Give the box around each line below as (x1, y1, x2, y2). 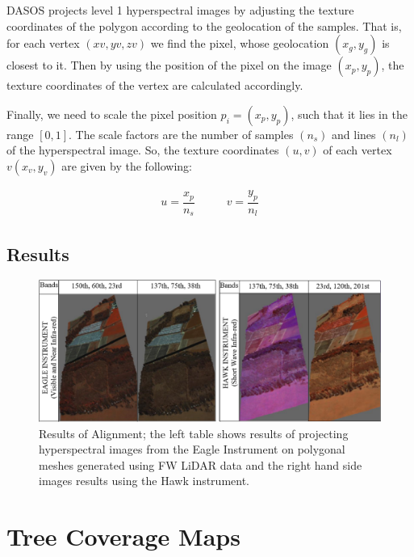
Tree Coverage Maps (6, 520, 240, 553)
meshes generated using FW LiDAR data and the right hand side (39, 456, 362, 473)
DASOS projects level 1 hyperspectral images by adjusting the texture (6, 2, 354, 18)
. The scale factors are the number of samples (69, 125, 294, 142)
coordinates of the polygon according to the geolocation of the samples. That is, (6, 17, 402, 34)
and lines (332, 125, 376, 142)
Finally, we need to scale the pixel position (6, 105, 217, 122)
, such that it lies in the (291, 105, 408, 122)
